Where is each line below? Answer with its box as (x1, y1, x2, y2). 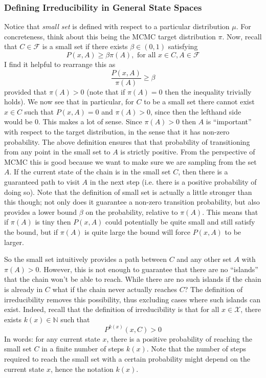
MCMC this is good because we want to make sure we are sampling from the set (4, 156, 257, 167)
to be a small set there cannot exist (144, 96, 255, 107)
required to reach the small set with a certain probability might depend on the (4, 353, 251, 364)
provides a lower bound (4, 206, 77, 217)
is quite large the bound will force (84, 226, 191, 237)
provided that (4, 86, 47, 97)
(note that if (86, 86, 125, 97)
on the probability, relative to (85, 206, 178, 217)
